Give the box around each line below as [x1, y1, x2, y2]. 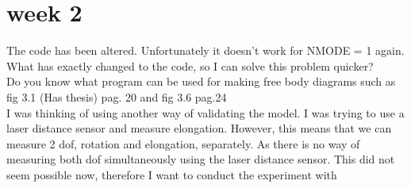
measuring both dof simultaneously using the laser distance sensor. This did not [6, 151, 395, 167]
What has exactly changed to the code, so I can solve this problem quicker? [6, 57, 374, 74]
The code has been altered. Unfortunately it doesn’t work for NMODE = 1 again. [6, 42, 405, 59]
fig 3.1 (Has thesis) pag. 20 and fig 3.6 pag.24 [6, 88, 227, 105]
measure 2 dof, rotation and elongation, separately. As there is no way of [6, 135, 360, 152]
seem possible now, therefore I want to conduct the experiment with [6, 166, 337, 182]
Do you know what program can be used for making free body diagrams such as [6, 73, 396, 90]
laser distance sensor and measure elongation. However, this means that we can [6, 120, 392, 136]
